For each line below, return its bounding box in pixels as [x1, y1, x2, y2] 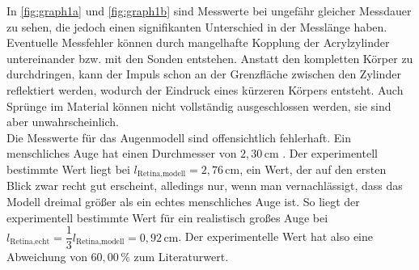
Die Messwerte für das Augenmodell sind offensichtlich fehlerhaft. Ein [6, 129, 351, 146]
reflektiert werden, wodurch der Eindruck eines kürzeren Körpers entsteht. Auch [6, 81, 404, 98]
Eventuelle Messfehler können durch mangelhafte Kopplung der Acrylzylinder [6, 34, 390, 51]
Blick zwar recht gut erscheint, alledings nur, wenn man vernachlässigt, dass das [6, 177, 403, 194]
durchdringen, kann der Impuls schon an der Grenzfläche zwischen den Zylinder [6, 65, 401, 82]
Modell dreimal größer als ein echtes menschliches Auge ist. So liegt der [6, 192, 360, 209]
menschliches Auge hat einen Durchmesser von [6, 145, 237, 162]
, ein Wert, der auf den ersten [239, 160, 387, 177]
